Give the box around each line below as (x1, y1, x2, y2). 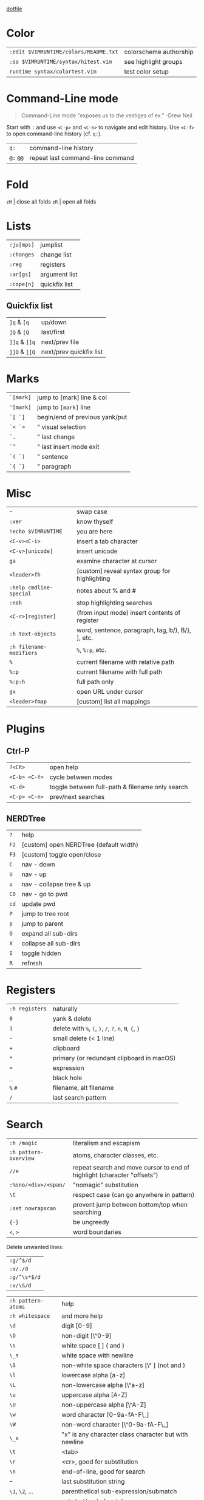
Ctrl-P (6, 746, 30, 756)
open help (49, 763, 78, 772)
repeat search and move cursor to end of (72, 1163, 190, 1172)
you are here (76, 527, 113, 536)
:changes (9, 251, 35, 258)
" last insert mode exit (37, 442, 100, 451)
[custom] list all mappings (76, 697, 151, 706)
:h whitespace (9, 1312, 50, 1320)
